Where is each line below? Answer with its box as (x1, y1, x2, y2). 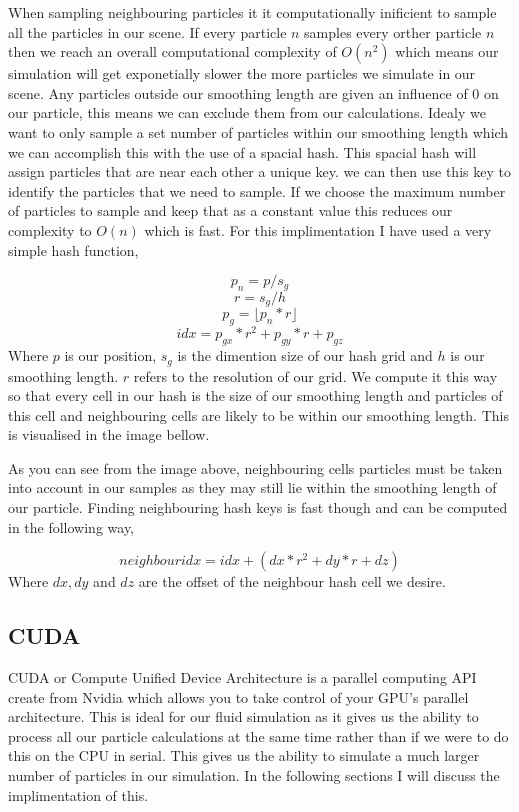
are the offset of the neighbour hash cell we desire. (138, 571, 446, 592)
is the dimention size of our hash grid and (177, 345, 433, 366)
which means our (395, 41, 499, 62)
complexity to (8, 219, 92, 240)
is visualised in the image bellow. (8, 424, 210, 445)
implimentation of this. (8, 784, 149, 805)
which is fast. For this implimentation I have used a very (144, 219, 492, 240)
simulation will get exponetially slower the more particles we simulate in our (8, 63, 476, 84)
